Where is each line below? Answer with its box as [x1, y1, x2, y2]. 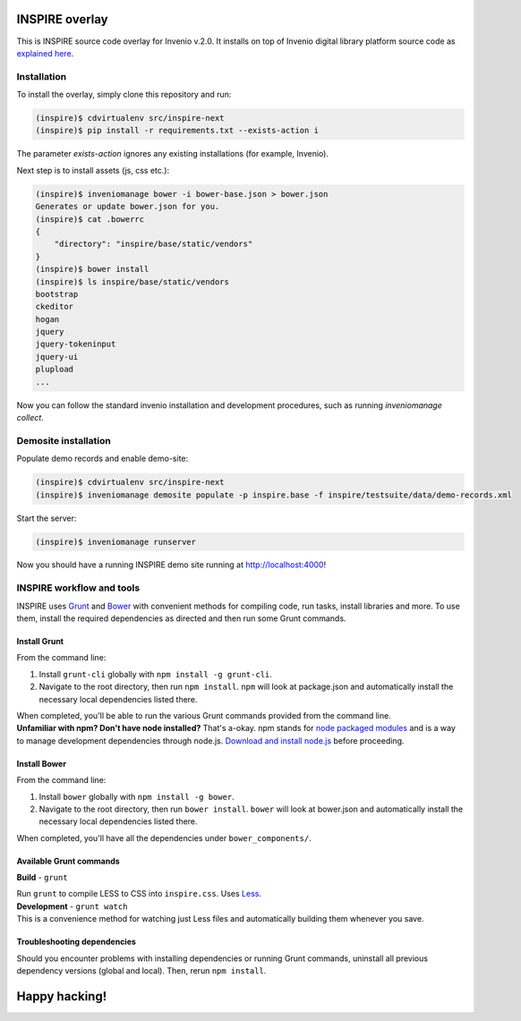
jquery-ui [35, 352, 79, 362]
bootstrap [35, 289, 79, 299]
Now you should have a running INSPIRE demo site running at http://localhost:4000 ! [16, 559, 327, 570]
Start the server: [16, 513, 77, 523]
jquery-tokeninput [35, 339, 116, 349]
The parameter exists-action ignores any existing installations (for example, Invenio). [16, 149, 329, 159]
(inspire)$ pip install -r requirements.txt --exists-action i [35, 125, 320, 136]
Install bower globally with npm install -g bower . [38, 791, 235, 802]
